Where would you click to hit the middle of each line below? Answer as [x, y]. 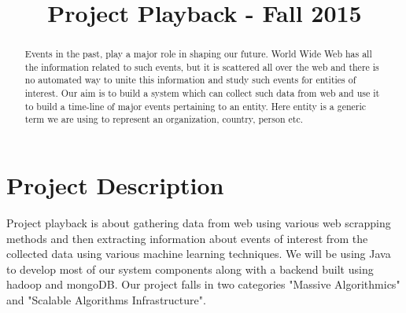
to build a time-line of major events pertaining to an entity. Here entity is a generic [196, 106]
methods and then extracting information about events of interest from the [187, 238]
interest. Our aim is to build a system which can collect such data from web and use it [202, 93]
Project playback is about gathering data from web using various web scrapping [199, 223]
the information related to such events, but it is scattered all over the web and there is [202, 66]
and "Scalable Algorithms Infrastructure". [106, 300]
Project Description [115, 185]
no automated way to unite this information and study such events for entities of [190, 80]
